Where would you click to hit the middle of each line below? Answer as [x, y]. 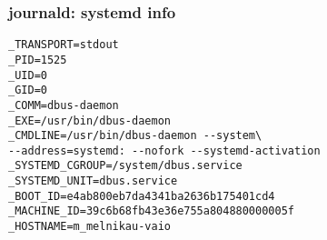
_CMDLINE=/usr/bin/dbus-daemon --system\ [135, 136]
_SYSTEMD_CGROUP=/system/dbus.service [125, 166]
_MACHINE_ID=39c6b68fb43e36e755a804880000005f [151, 211]
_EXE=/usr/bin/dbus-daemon [89, 120]
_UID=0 [28, 75]
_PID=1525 [38, 60]
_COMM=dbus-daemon [64, 105]
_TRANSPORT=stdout [64, 45]
